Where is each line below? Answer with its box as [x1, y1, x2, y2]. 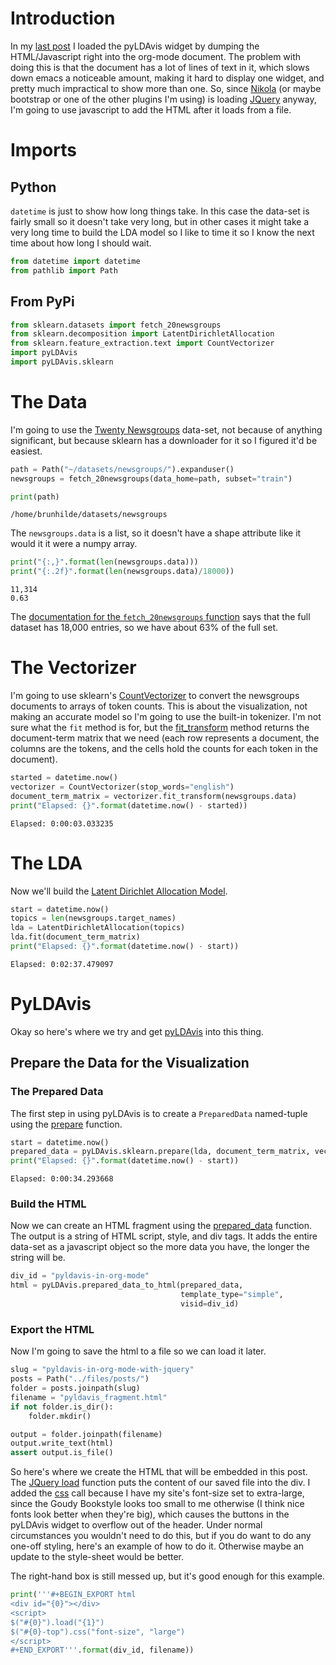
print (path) [10, 492, 60, 502]
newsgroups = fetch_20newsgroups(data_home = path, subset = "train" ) [10, 473, 293, 484]
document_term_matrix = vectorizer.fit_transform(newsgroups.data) [10, 791, 298, 801]
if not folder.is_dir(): [10, 1402, 114, 1412]
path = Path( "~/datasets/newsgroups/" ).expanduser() [10, 464, 235, 474]
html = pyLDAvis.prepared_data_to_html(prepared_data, [10, 1280, 244, 1291]
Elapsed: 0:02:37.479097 [10, 959, 114, 969]
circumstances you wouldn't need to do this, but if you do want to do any [10, 1530, 312, 1542]
